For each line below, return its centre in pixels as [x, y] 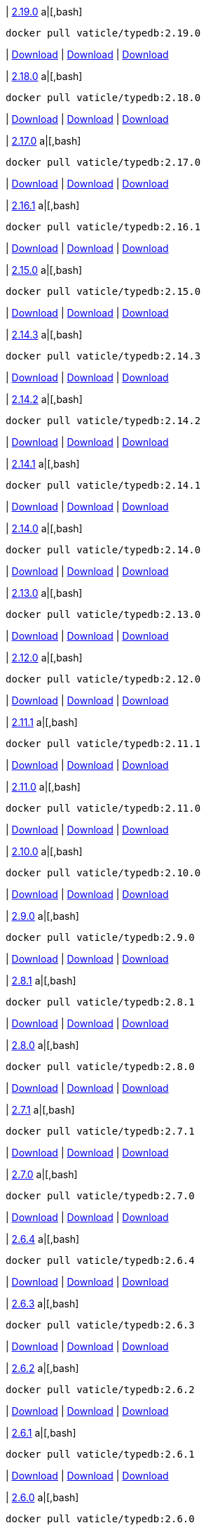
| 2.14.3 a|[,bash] [44, 335]
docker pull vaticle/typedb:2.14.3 [103, 356]
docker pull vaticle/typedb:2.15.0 [103, 291]
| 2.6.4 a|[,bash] [43, 1239]
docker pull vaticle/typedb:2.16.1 [103, 227]
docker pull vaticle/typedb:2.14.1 [103, 485]
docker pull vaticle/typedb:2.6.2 [100, 1390]
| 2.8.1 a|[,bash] [41, 981]
